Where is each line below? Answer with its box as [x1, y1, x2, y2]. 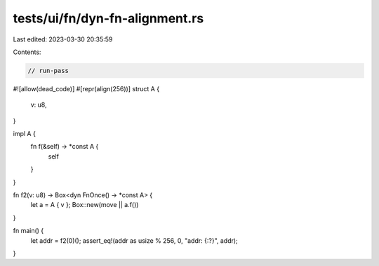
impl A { [13, 130, 36, 138]
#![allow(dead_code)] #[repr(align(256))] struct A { [13, 84, 160, 93]
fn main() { [13, 227, 44, 235]
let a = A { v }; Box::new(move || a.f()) [30, 201, 139, 209]
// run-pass [27, 67, 69, 74]
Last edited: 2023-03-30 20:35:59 [13, 35, 113, 44]
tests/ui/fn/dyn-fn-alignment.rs [13, 11, 204, 26]
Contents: [13, 48, 41, 56]
